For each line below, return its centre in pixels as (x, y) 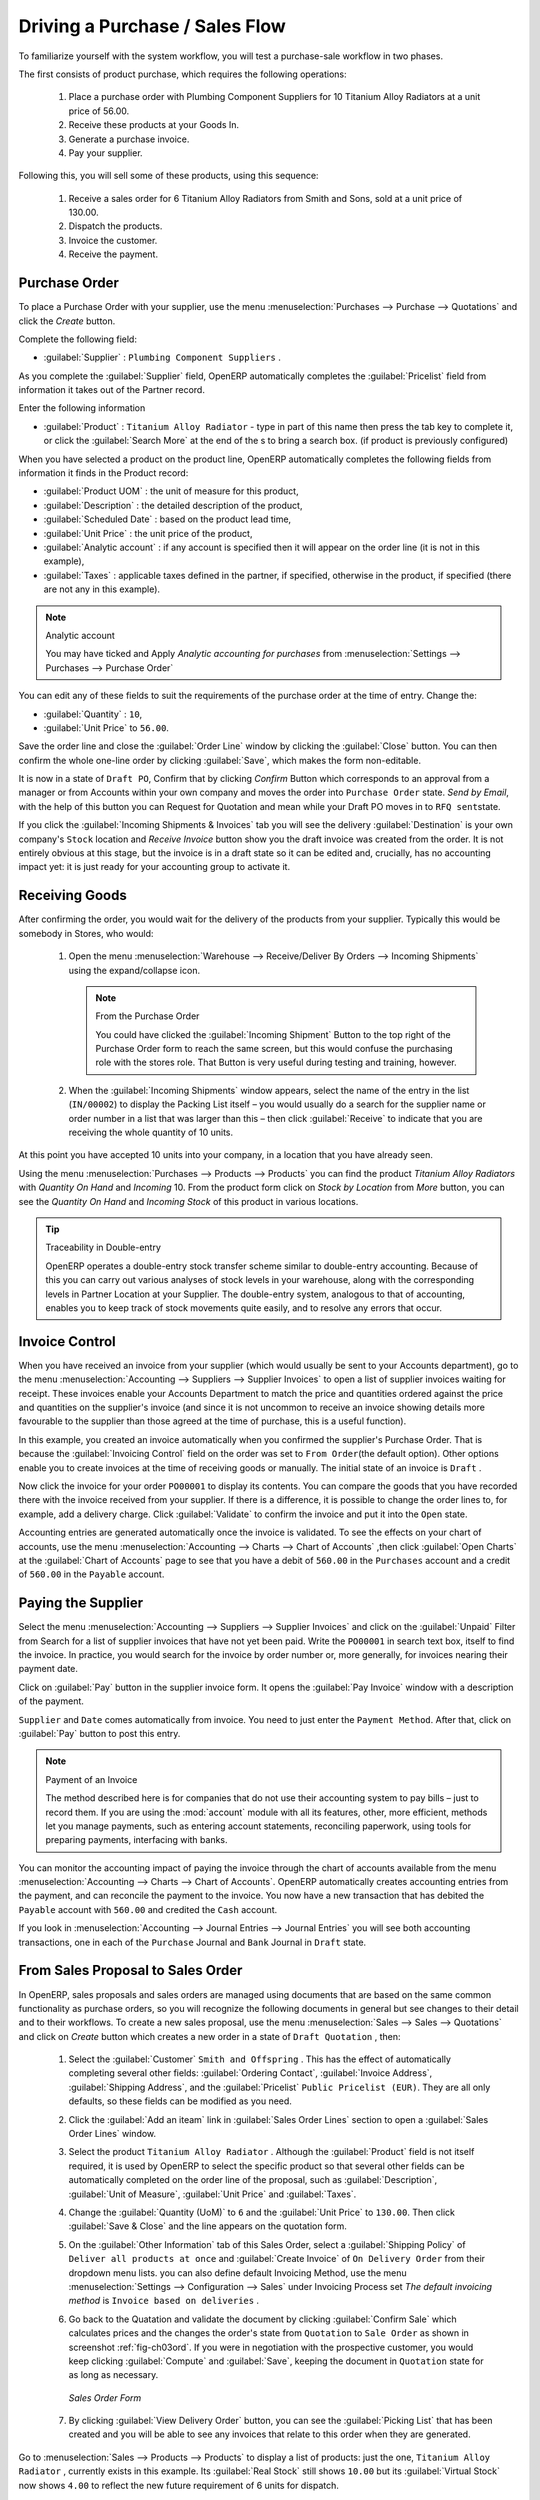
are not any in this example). (101, 589)
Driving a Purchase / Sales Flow (152, 26)
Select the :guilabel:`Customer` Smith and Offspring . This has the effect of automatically (260, 2059)
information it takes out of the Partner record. (111, 390)
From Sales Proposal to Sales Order (130, 1970)
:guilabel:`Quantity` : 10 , (93, 714)
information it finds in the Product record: (103, 473)
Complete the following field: (77, 339)
